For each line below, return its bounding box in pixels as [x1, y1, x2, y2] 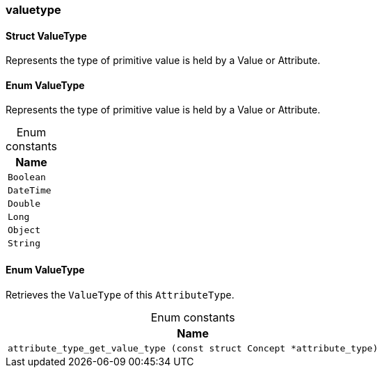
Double [8, 198, 40, 209]
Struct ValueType [6, 29, 87, 42]
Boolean [8, 172, 46, 183]
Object [8, 225, 40, 236]
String [8, 238, 40, 249]
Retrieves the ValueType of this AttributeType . [6, 288, 234, 301]
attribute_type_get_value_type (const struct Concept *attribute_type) [8, 342, 379, 354]
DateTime [8, 185, 51, 196]
